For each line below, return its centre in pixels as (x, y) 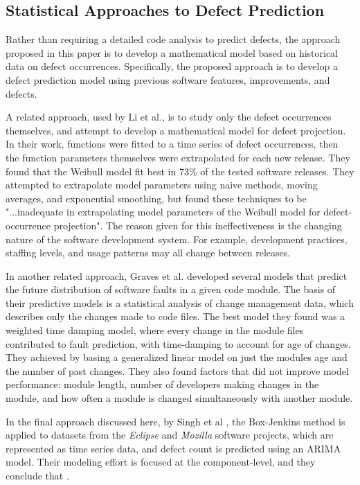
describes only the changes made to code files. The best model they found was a (175, 316)
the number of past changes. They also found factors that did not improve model (177, 370)
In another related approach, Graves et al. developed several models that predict (177, 275)
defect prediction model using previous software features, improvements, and (168, 79)
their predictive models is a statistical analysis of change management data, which (180, 302)
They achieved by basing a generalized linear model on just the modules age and (177, 357)
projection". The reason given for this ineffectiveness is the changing (198, 225)
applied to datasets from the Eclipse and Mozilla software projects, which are (170, 435)
